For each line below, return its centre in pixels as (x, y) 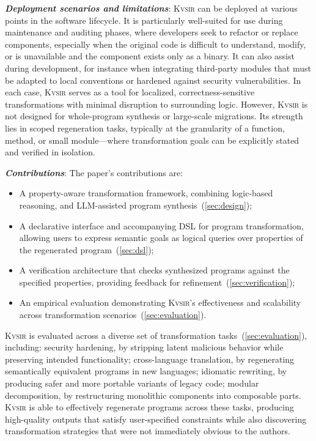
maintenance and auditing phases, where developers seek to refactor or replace (152, 32)
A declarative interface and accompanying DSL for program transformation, (161, 225)
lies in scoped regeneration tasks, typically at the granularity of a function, (145, 128)
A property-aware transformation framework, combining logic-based (146, 193)
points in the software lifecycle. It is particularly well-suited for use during (144, 20)
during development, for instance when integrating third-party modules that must (158, 68)
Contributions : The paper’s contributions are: (94, 172)
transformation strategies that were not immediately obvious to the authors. (148, 431)
